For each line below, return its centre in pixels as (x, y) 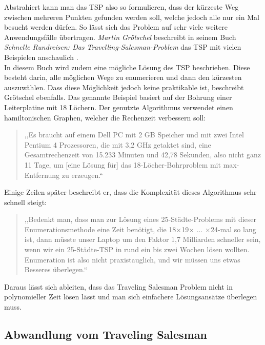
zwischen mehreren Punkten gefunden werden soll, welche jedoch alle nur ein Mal (132, 17)
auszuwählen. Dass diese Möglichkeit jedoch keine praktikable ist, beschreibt (124, 87)
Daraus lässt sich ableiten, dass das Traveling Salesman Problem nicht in (118, 286)
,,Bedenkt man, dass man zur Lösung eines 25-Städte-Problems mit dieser (140, 219)
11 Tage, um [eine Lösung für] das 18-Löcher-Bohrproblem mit (123, 164)
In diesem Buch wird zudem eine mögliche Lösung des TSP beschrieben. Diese (127, 67)
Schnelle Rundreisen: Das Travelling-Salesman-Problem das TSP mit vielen (123, 47)
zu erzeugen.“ (82, 175)
